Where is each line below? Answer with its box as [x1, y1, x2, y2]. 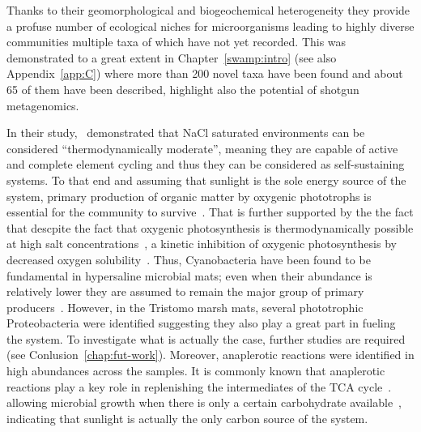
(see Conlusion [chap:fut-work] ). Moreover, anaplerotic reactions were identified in [6, 346, 415, 363]
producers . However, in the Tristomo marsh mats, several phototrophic [6, 298, 364, 315]
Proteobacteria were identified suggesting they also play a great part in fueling [6, 314, 396, 331]
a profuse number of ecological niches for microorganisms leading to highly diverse [6, 17, 415, 34]
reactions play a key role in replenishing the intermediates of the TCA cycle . [6, 378, 392, 395]
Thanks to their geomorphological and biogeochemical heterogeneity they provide [6, 2, 410, 18]
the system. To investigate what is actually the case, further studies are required [6, 330, 406, 347]
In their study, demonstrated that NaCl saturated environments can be [6, 124, 365, 141]
